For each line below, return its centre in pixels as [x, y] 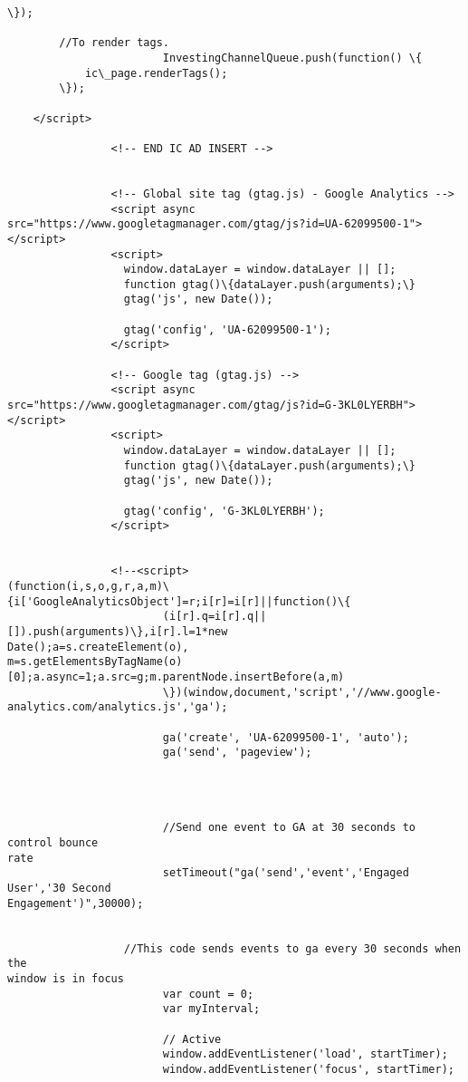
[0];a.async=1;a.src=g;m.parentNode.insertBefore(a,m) [176, 676]
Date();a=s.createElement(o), [98, 647]
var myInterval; [211, 1009]
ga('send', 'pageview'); [237, 753]
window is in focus [66, 979]
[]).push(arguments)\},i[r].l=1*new [118, 631]
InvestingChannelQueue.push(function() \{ [292, 58]
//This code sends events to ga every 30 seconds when [292, 948]
